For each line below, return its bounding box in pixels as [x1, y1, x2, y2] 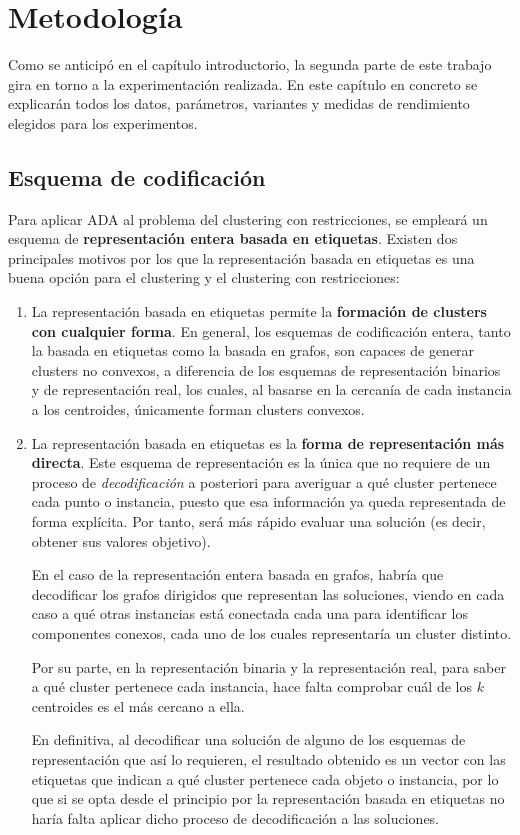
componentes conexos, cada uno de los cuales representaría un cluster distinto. [31, 622, 512, 643]
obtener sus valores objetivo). [31, 530, 211, 551]
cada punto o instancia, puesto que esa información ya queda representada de [31, 491, 506, 512]
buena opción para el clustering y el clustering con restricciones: [8, 267, 400, 288]
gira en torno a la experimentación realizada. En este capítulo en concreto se [8, 73, 478, 94]
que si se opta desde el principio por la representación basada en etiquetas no [31, 788, 505, 809]
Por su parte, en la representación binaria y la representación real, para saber [31, 656, 506, 677]
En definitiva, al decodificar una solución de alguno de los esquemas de [31, 729, 466, 750]
